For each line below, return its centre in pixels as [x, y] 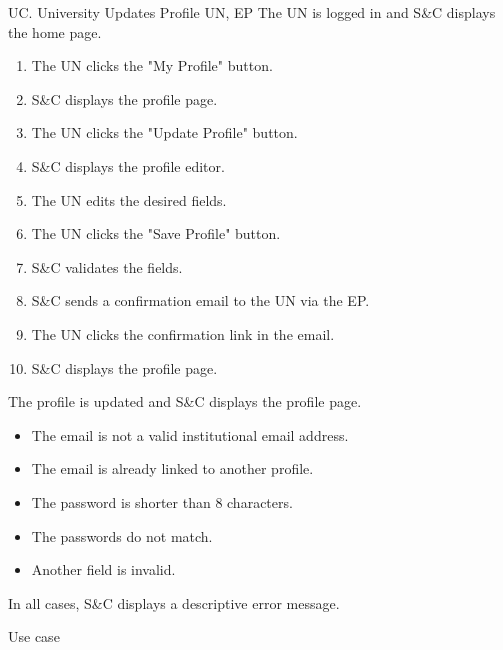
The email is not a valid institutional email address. [190, 434]
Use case [34, 636]
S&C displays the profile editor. [128, 165]
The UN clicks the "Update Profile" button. [164, 132]
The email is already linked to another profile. [172, 468]
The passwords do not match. [122, 535]
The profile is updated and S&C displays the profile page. [185, 401]
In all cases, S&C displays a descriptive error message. [174, 602]
